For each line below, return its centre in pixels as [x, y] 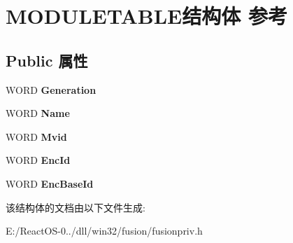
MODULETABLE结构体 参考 [147, 16]
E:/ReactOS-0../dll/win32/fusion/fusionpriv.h [104, 231]
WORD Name [38, 113]
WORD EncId [38, 160]
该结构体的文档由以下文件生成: [76, 207]
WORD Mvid [36, 136]
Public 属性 [47, 60]
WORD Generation [51, 89]
